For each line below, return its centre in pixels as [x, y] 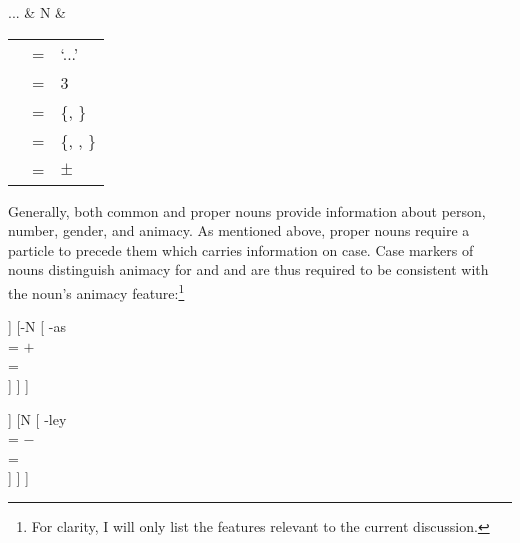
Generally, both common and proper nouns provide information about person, [247, 210]
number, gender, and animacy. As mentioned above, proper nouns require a [239, 230]
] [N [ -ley [37, 418]
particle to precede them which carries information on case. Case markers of [241, 249]
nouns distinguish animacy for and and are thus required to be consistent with [248, 269]
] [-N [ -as [37, 326]
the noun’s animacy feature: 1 [96, 291]
